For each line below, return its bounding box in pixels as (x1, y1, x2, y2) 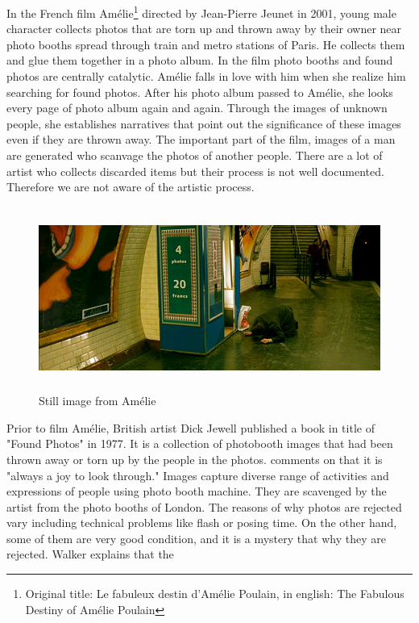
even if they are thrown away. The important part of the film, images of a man (6, 131, 396, 148)
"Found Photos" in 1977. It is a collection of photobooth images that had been (6, 435, 393, 452)
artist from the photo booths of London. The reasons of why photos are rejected (6, 498, 402, 515)
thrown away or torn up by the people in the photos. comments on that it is (6, 450, 383, 467)
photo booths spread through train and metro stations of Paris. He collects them (6, 36, 405, 52)
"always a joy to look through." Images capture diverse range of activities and (6, 466, 389, 483)
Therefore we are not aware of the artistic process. (6, 178, 255, 195)
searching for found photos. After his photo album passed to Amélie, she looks (6, 83, 393, 100)
